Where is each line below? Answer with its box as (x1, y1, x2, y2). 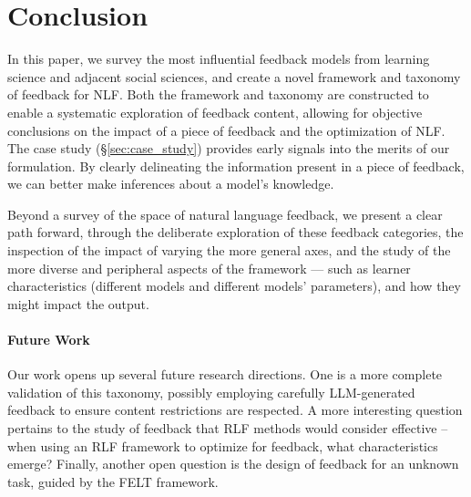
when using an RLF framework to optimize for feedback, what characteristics (7, 436, 438, 455)
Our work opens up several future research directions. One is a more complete (7, 365, 443, 384)
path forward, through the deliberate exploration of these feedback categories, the (7, 223, 464, 242)
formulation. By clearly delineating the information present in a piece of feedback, (7, 156, 465, 175)
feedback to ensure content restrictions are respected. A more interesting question (7, 400, 463, 419)
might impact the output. (7, 294, 149, 313)
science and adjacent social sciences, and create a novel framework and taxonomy (7, 67, 461, 86)
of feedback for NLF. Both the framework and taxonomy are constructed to (7, 85, 429, 104)
